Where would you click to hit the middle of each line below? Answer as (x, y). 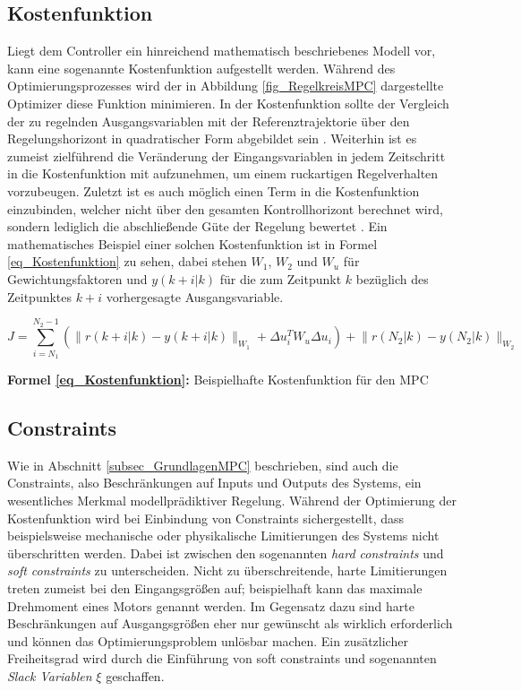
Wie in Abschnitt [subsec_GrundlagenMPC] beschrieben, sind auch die (203, 465)
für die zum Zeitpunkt (281, 278)
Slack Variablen (50, 675)
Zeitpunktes (40, 296)
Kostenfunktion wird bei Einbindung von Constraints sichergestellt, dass (206, 518)
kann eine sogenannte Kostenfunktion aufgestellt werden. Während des (201, 68)
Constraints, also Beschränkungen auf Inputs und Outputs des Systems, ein (214, 483)
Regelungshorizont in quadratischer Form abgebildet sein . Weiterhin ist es (212, 138)
